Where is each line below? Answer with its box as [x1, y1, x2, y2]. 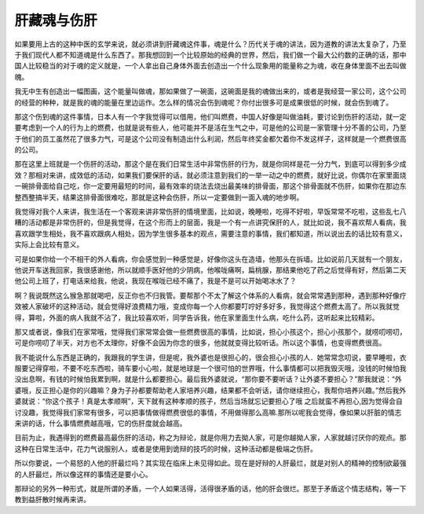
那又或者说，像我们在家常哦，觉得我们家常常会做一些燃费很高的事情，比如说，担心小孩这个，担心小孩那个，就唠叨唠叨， [14, 327, 407, 336]
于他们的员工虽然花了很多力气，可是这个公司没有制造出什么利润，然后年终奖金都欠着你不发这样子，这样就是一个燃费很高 [14, 134, 407, 143]
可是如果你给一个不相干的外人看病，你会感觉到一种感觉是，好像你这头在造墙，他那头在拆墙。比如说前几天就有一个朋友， [14, 254, 407, 263]
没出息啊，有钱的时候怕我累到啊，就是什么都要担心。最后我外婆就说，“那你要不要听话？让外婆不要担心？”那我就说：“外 [14, 374, 402, 384]
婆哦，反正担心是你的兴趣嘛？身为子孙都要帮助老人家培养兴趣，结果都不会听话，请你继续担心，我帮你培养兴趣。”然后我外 [14, 385, 407, 395]
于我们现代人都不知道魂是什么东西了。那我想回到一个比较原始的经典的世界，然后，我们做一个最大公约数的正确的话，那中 [14, 50, 407, 59]
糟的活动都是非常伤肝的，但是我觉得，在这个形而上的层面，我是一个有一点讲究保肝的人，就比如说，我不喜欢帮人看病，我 [14, 218, 407, 227]
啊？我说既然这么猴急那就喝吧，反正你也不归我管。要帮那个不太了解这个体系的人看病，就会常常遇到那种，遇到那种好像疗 [14, 291, 407, 300]
